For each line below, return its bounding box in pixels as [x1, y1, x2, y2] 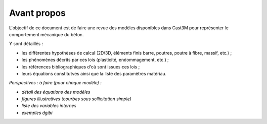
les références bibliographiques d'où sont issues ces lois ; [21, 63, 140, 69]
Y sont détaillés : [9, 41, 43, 47]
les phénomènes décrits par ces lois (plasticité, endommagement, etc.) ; [21, 57, 169, 63]
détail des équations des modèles [21, 89, 90, 95]
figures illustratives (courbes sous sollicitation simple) [21, 96, 132, 102]
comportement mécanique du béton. [9, 31, 84, 37]
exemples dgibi [21, 110, 53, 116]
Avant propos [9, 7, 66, 18]
